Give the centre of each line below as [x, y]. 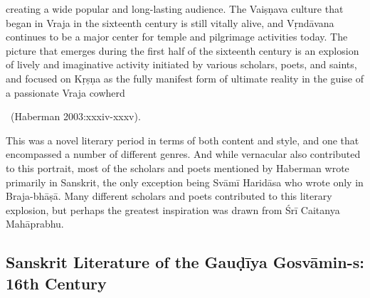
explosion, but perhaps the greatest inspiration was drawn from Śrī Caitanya [173, 209]
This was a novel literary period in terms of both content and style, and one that [183, 140]
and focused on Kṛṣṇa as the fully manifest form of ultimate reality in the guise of [185, 78]
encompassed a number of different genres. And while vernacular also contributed [183, 154]
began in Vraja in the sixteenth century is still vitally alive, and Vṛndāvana [170, 22]
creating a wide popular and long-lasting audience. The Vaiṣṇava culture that [175, 9]
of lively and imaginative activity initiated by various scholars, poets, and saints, [181, 64]
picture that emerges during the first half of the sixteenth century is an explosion [183, 50]
